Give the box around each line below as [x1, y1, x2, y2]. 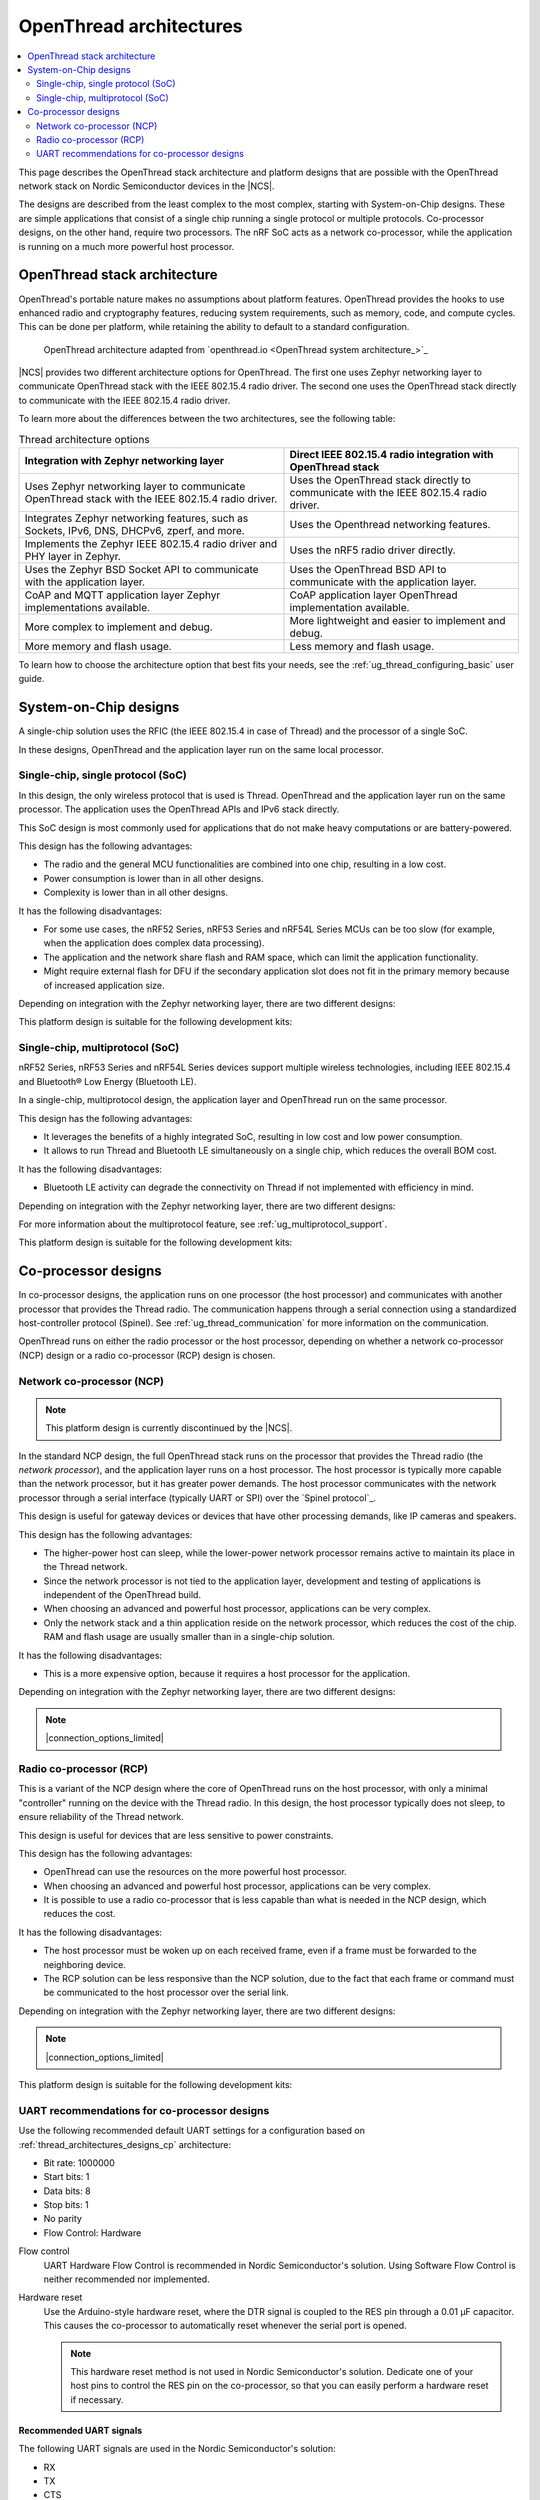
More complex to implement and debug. [24, 620, 214, 634]
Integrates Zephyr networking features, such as [24, 511, 249, 525]
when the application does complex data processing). [43, 937, 265, 949]
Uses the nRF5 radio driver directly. [289, 543, 456, 557]
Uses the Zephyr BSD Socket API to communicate [24, 563, 259, 577]
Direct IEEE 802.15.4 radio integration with [289, 448, 494, 462]
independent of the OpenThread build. [43, 1589, 202, 1601]
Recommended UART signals [18, 2424, 143, 2436]
